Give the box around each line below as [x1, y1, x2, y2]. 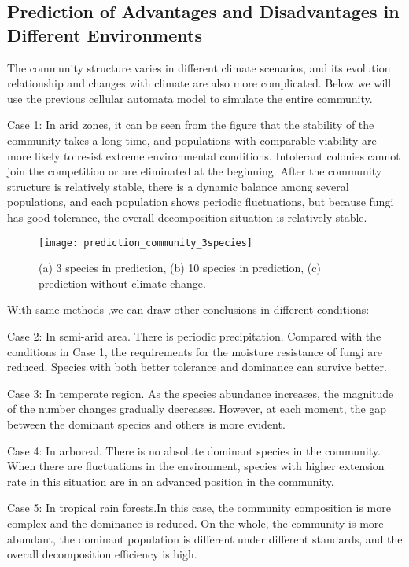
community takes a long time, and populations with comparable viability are [7, 131, 377, 148]
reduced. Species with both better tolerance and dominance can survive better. [7, 359, 387, 375]
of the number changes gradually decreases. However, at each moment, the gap [7, 400, 387, 417]
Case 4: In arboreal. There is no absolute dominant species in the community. [7, 442, 381, 458]
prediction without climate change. [39, 274, 206, 291]
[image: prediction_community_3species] [39, 237, 253, 249]
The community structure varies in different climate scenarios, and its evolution [7, 59, 391, 75]
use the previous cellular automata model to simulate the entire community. [7, 90, 373, 106]
